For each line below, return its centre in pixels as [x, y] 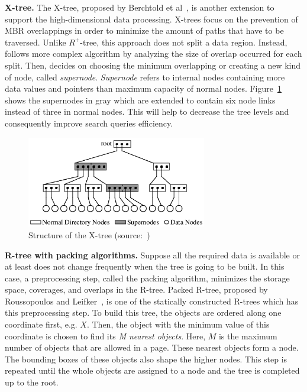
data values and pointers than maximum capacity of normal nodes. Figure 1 [143, 88]
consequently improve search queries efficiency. [89, 123]
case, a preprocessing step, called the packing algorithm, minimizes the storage [147, 278]
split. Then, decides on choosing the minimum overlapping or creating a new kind [153, 65]
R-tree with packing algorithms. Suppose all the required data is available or [152, 255]
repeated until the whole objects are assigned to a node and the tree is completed [152, 370]
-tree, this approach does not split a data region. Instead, [184, 42]
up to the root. [32, 382]
